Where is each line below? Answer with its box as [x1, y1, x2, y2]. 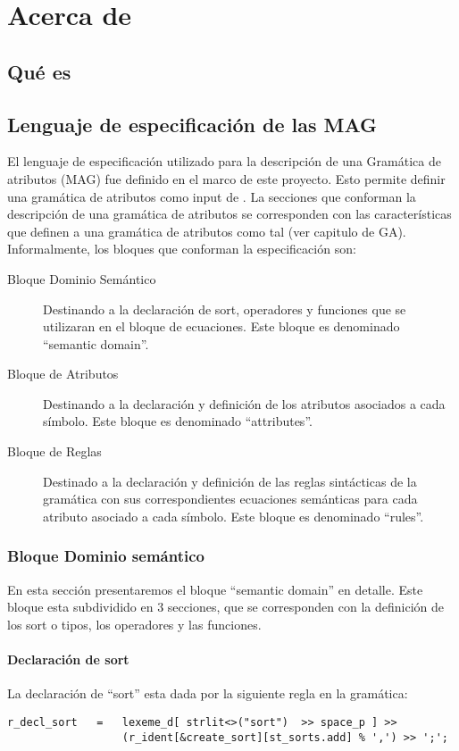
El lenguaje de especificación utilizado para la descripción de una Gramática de [7, 152, 441, 171]
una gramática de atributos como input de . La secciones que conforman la [7, 187, 416, 205]
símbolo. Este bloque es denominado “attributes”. [43, 412, 313, 430]
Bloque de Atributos [7, 364, 119, 383]
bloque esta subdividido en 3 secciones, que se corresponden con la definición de [7, 597, 444, 616]
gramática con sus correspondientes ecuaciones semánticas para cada [43, 489, 418, 508]
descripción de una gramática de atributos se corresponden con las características [7, 204, 452, 223]
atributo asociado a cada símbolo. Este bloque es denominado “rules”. [43, 506, 424, 525]
